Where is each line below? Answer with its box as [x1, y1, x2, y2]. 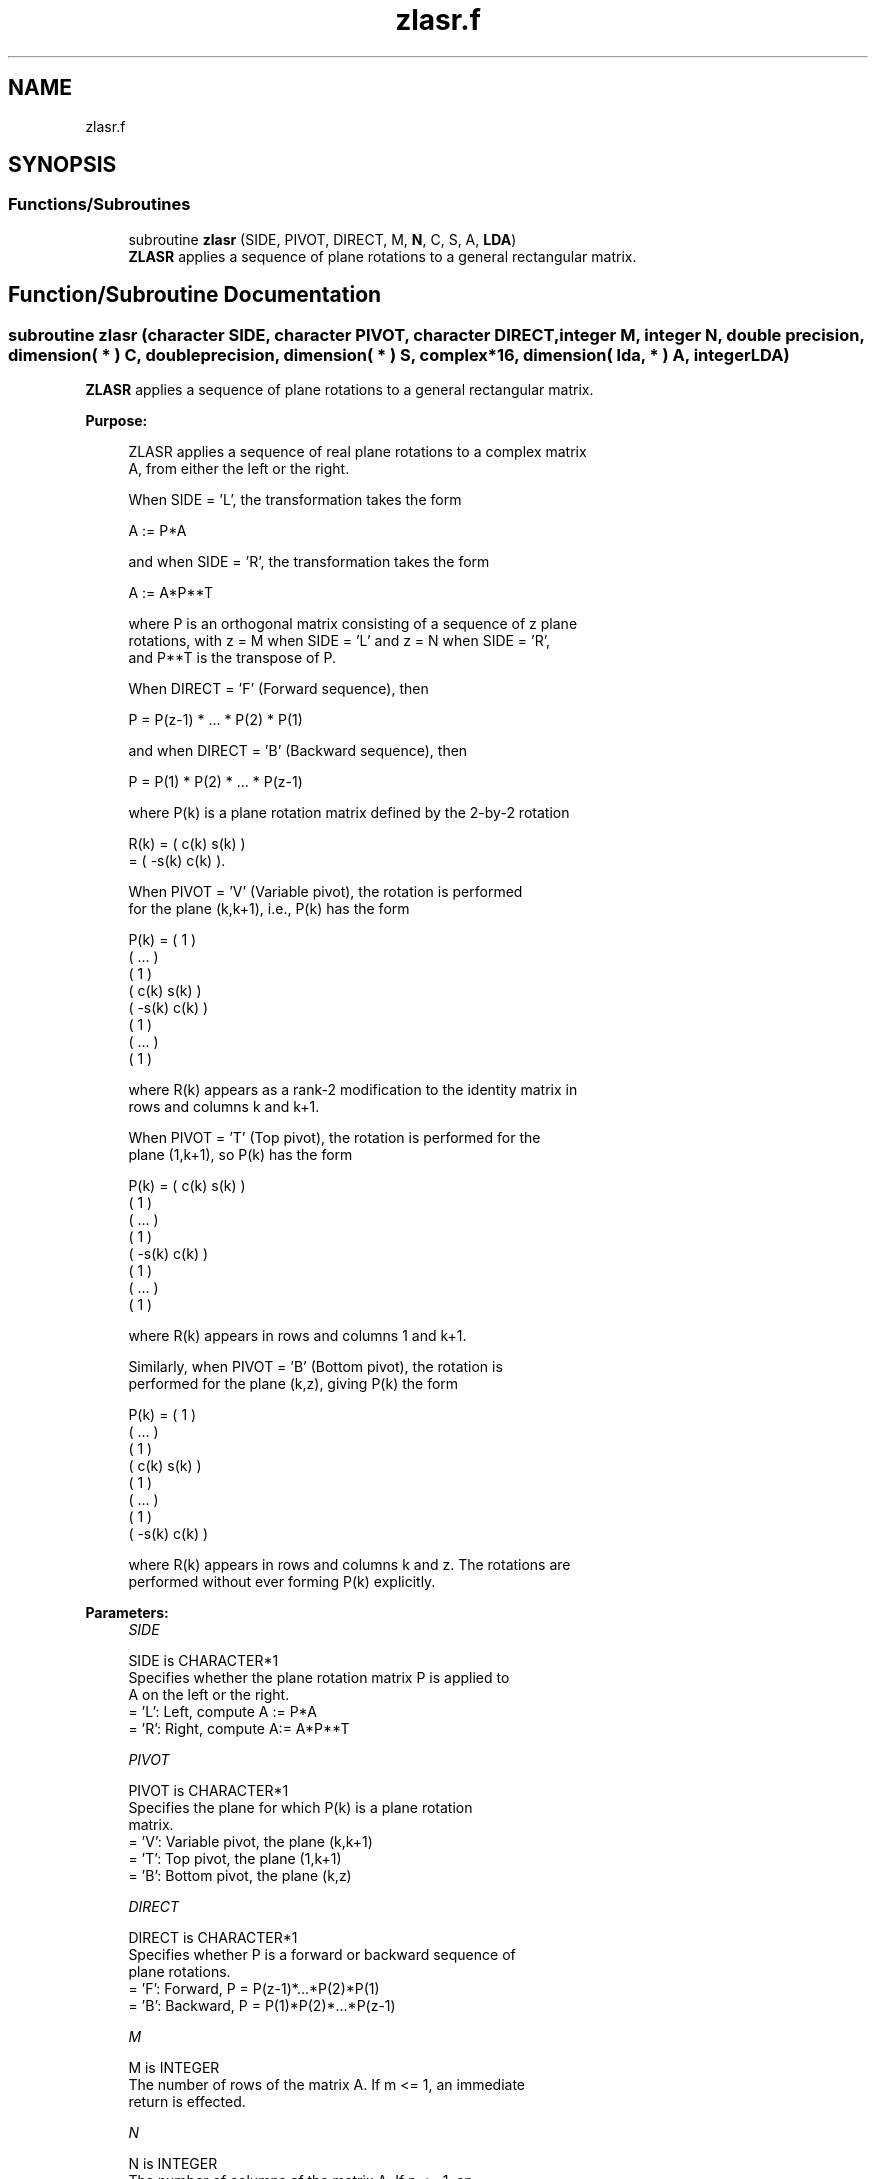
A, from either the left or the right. [128, 460, 350, 478]
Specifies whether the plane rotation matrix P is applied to [128, 1669, 510, 1687]
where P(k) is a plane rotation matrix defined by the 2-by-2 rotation [128, 804, 570, 822]
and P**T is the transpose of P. [128, 649, 337, 667]
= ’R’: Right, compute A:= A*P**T [128, 1720, 350, 1738]
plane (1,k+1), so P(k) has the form [128, 1146, 353, 1164]
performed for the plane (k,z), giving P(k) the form [128, 1375, 459, 1393]
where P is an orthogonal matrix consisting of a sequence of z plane [128, 615, 578, 633]
